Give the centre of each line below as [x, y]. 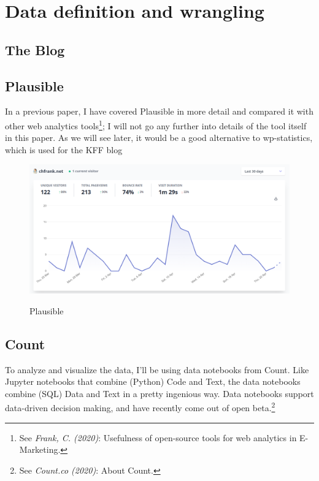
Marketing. [40, 449]
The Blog [35, 49]
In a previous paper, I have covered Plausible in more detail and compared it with [159, 111]
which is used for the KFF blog [64, 149]
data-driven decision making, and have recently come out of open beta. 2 [140, 407]
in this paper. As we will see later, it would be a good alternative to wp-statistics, [159, 138]
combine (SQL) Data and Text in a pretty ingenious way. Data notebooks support [159, 393]
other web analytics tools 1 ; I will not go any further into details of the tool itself [156, 124]
